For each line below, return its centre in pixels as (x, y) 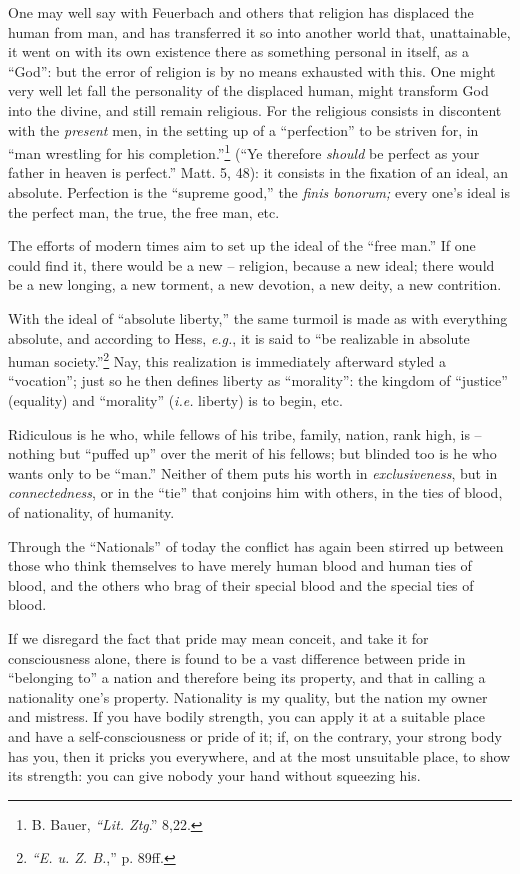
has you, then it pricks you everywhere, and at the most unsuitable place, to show (259, 755)
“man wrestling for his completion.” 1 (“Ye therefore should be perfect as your (244, 151)
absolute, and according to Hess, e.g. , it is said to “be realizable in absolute (239, 337)
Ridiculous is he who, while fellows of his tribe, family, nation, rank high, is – (245, 433)
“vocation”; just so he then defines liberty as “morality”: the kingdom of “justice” (258, 380)
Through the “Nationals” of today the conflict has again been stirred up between (256, 545)
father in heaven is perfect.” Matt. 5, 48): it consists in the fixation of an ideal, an (258, 172)
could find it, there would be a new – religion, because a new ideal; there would (251, 264)
